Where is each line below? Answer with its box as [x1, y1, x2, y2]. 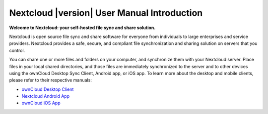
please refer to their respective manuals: [9, 77, 92, 83]
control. [9, 47, 25, 53]
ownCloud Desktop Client [21, 86, 74, 92]
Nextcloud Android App [21, 93, 69, 99]
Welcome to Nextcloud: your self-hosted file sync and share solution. [9, 25, 156, 31]
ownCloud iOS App [21, 100, 61, 106]
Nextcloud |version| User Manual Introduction [9, 7, 203, 18]
